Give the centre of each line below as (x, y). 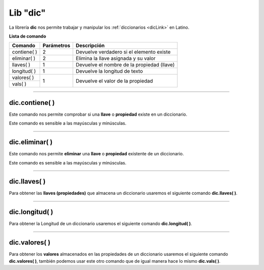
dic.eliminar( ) (31, 142)
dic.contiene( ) (32, 103)
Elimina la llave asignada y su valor (116, 59)
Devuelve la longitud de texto (110, 71)
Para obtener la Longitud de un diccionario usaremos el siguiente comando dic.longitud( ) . (101, 224)
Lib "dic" (27, 13)
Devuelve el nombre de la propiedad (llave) (125, 65)
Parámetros (56, 45)
